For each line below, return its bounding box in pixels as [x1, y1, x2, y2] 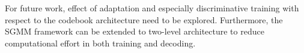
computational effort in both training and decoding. [5, 36, 196, 49]
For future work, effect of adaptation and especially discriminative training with [5, 2, 299, 14]
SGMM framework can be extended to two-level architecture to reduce [5, 25, 264, 38]
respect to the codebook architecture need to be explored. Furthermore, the [5, 13, 283, 26]
